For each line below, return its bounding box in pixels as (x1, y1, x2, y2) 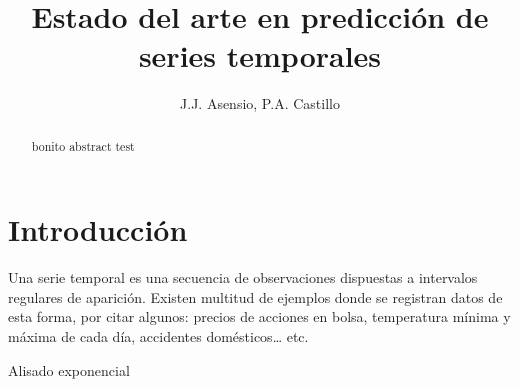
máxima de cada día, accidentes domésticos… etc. (8, 326, 309, 347)
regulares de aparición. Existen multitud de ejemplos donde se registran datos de (8, 286, 503, 307)
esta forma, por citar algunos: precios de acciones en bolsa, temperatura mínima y (8, 306, 511, 327)
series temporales (138, 35, 382, 76)
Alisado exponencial (8, 359, 130, 380)
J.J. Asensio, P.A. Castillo (180, 93, 340, 114)
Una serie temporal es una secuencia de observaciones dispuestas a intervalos (8, 267, 478, 288)
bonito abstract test (31, 137, 135, 154)
